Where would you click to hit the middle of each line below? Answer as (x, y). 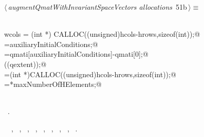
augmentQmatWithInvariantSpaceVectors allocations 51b (97, 7)
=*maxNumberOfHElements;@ (53, 84)
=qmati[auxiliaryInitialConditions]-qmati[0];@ (76, 54)
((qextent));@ (25, 64)
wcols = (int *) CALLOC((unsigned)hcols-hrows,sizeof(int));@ (102, 34)
